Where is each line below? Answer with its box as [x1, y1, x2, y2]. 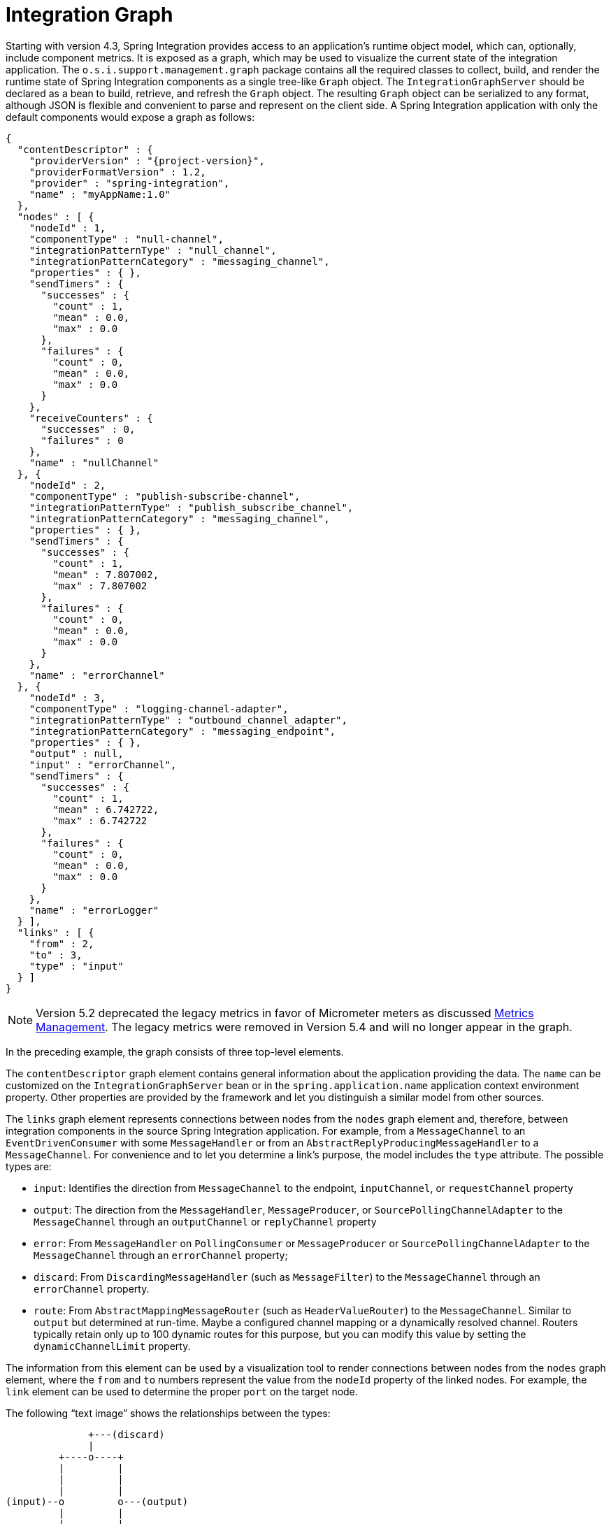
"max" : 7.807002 [52, 580, 148, 591]
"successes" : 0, [41, 423, 136, 435]
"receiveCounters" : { [29, 412, 153, 424]
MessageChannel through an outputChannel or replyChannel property [34, 1215, 377, 1228]
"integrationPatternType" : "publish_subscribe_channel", [29, 501, 354, 513]
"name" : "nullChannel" [29, 457, 159, 468]
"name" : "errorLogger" [29, 904, 159, 916]
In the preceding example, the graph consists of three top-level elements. [6, 1045, 344, 1058]
